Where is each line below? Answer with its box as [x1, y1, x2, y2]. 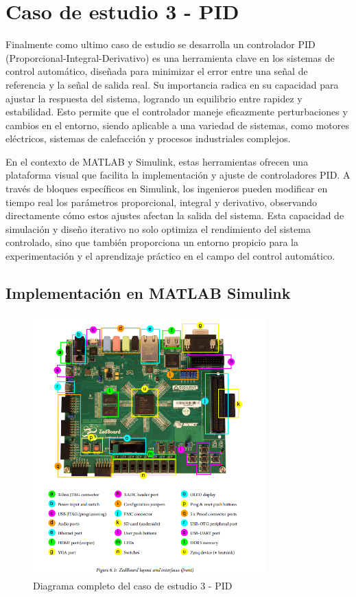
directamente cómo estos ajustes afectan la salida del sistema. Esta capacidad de [5, 208, 344, 223]
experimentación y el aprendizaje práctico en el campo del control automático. [5, 249, 335, 263]
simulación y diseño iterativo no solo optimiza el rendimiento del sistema [5, 221, 311, 236]
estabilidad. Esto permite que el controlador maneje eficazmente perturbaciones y [5, 104, 348, 119]
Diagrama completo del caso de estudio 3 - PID [33, 578, 233, 593]
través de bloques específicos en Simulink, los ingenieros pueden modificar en [5, 181, 328, 196]
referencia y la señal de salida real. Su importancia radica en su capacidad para [5, 77, 339, 91]
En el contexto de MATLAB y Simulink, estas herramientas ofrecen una [5, 154, 309, 168]
